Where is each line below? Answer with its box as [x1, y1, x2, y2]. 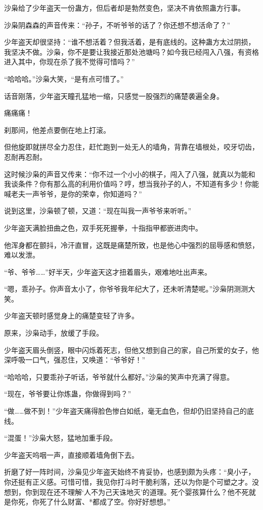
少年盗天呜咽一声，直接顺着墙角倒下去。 [4, 449, 139, 460]
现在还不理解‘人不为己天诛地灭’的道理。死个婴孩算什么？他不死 [39, 486, 249, 497]
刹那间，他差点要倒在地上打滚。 [4, 124, 110, 135]
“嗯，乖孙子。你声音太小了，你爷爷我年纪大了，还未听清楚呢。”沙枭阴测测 [4, 283, 248, 294]
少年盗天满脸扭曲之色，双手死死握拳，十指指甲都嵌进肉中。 [4, 222, 202, 233]
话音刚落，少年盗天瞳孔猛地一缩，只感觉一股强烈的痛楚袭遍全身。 [4, 90, 224, 101]
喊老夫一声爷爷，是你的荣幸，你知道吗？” [4, 188, 142, 199]
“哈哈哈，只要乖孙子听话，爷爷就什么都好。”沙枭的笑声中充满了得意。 [4, 371, 234, 382]
